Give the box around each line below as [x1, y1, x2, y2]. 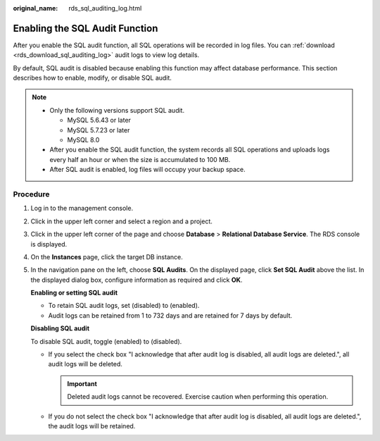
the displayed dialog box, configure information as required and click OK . [30, 275, 243, 284]
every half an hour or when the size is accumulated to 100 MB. [49, 155, 231, 163]
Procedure [13, 189, 50, 199]
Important [67, 379, 98, 387]
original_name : [13, 4, 58, 12]
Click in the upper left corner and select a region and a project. [30, 217, 213, 225]
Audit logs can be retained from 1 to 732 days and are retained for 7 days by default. [48, 311, 292, 320]
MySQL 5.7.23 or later [67, 125, 130, 134]
